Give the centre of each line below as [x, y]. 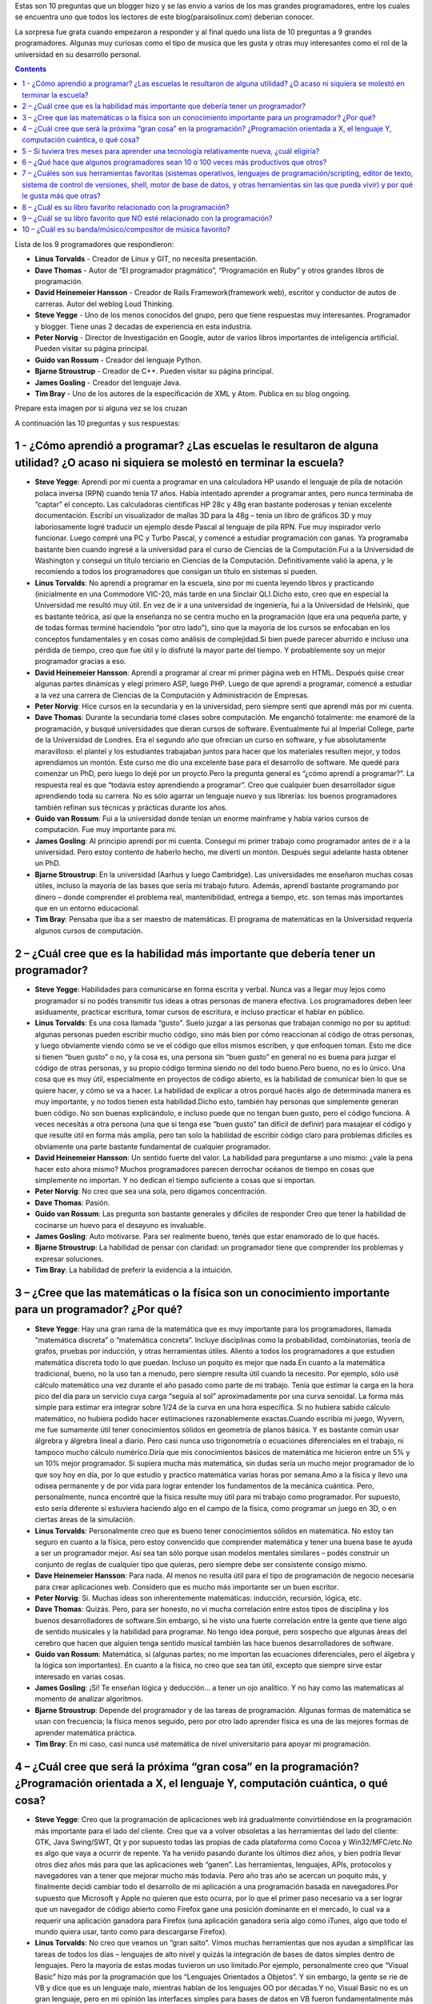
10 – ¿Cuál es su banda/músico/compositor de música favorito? [126, 229]
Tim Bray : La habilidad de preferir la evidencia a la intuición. [134, 1270]
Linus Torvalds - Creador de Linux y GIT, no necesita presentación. [146, 259]
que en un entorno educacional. [87, 908]
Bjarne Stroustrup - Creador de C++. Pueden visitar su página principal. [154, 371]
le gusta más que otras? [62, 196]
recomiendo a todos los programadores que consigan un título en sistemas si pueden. [176, 572]
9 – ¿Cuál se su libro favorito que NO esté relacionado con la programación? [147, 218]
